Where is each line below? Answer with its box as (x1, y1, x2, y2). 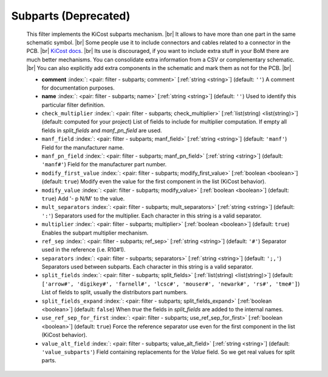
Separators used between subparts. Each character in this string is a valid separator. (41, 263, 253, 270)
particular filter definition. (41, 101, 106, 108)
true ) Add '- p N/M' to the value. (41, 195, 125, 202)
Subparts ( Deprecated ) (11, 9, 131, 23)
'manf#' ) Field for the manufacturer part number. (41, 161, 167, 168)
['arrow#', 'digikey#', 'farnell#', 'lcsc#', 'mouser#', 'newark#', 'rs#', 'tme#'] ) (41, 280, 300, 287)
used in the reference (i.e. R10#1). (41, 246, 126, 253)
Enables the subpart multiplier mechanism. (41, 229, 149, 236)
